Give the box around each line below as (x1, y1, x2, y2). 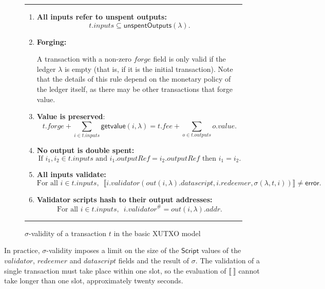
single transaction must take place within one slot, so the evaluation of (4, 265, 226, 276)
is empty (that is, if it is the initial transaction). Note (64, 63, 233, 74)
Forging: (36, 36, 67, 47)
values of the (201, 245, 241, 256)
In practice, (4, 245, 40, 256)
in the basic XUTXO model (113, 227, 201, 238)
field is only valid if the (153, 53, 226, 64)
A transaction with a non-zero (36, 53, 131, 64)
